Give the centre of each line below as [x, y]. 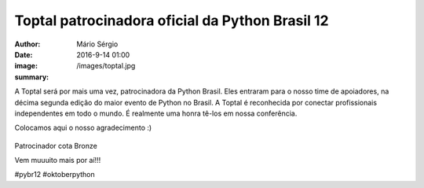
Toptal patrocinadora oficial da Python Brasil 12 [172, 20]
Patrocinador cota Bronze [56, 146]
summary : [32, 77]
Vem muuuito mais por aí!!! [58, 160]
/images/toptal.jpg [106, 66]
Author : [27, 44]
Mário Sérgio [97, 44]
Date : [24, 54]
